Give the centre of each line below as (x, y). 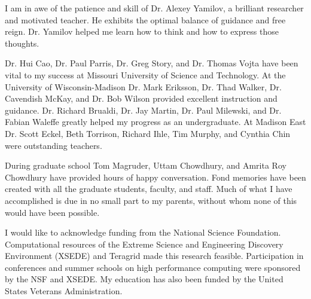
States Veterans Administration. (64, 291)
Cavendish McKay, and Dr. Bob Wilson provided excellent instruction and (141, 98)
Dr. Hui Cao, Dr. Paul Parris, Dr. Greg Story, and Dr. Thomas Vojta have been (152, 63)
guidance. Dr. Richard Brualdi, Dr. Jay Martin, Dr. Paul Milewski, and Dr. (143, 110)
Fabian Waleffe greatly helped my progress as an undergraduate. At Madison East (155, 122)
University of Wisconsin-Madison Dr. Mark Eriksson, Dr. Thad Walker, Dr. (143, 86)
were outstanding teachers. (54, 145)
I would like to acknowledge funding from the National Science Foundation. (143, 232)
